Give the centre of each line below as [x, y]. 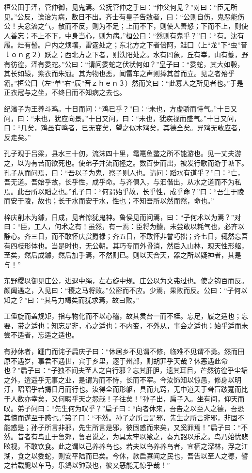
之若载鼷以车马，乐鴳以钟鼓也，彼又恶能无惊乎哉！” [87, 465]
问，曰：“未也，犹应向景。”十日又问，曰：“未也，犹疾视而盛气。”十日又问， [122, 118]
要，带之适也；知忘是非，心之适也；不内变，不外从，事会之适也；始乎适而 [123, 325]
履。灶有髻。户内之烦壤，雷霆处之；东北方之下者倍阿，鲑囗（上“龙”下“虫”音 [126, 45]
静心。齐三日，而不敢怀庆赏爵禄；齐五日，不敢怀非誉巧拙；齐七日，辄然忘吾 [126, 236]
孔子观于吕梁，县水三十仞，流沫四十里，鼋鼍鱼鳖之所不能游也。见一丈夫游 [123, 153]
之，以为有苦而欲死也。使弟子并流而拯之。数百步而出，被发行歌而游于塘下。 [126, 162]
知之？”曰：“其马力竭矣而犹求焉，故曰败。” [71, 299]
